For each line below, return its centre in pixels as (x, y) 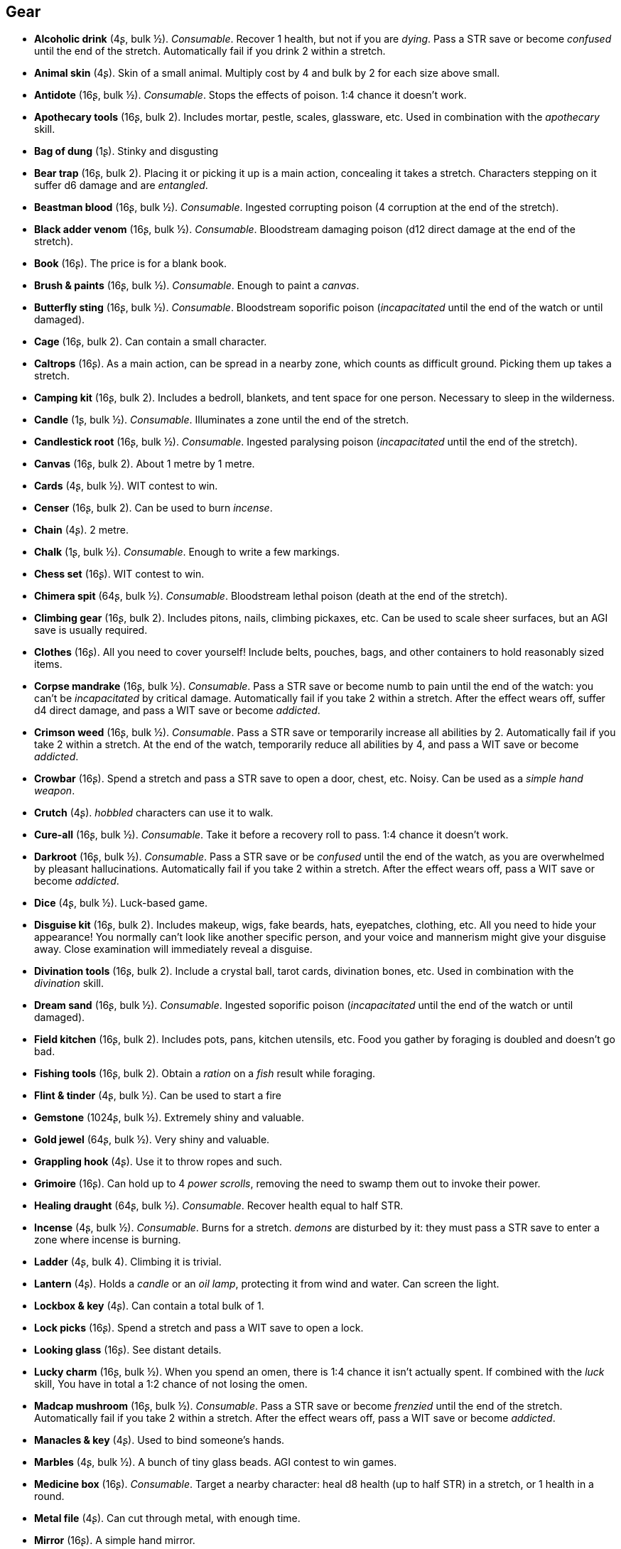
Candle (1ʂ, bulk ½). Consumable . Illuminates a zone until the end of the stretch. (222, 420)
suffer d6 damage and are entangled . (121, 185)
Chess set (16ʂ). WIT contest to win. (119, 574)
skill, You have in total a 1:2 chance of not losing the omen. (171, 1384)
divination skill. (69, 983)
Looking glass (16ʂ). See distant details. (128, 1350)
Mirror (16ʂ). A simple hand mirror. (115, 1540)
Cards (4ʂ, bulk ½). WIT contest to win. (126, 486)
